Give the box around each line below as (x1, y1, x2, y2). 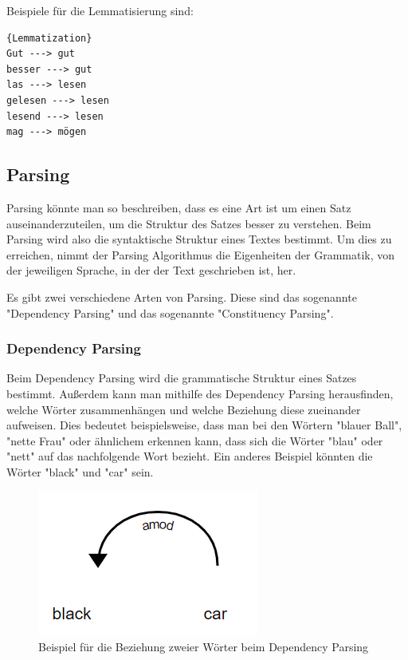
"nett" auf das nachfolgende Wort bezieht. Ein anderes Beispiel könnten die (6, 448, 373, 464)
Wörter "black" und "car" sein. (6, 463, 154, 480)
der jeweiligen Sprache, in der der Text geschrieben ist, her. (6, 262, 296, 279)
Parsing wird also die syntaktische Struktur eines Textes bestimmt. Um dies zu (6, 231, 392, 247)
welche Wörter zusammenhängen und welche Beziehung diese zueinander (6, 401, 361, 417)
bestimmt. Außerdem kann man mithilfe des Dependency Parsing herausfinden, (6, 385, 394, 401)
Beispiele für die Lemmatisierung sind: (6, 2, 194, 18)
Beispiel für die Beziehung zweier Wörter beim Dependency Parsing (38, 638, 369, 655)
